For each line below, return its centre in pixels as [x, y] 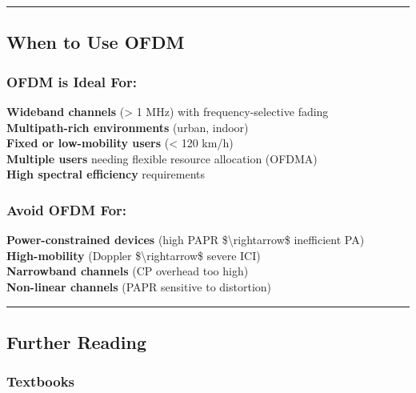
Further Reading [76, 341]
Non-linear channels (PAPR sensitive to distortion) [139, 286]
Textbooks [41, 381]
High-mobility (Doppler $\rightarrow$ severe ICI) [134, 255]
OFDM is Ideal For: [72, 81]
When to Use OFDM [96, 42]
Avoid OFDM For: [67, 209]
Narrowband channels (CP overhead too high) [128, 271]
